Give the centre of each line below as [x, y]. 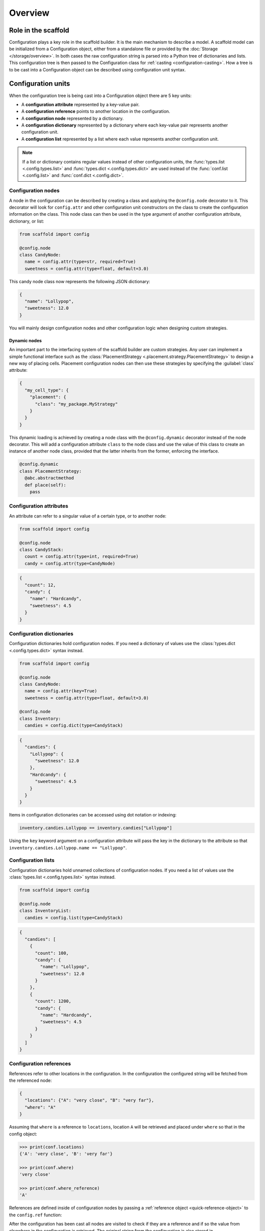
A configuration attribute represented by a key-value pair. [80, 104]
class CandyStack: [41, 550]
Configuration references [40, 1064]
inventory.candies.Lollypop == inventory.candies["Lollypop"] [96, 828]
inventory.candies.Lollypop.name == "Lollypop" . [68, 847]
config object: [23, 1134]
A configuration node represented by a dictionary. [72, 118]
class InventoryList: [45, 911]
